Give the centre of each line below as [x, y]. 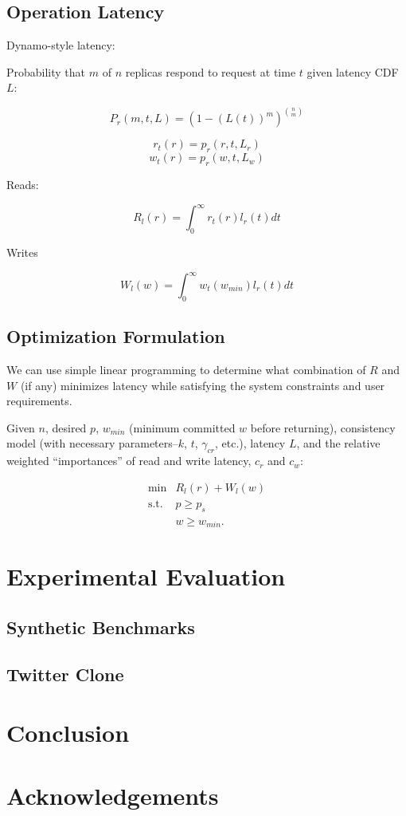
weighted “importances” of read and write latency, [129, 461]
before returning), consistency [323, 427]
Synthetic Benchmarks [101, 627]
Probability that [46, 71]
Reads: [23, 185]
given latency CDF [353, 71]
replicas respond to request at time [211, 71]
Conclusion [68, 733]
